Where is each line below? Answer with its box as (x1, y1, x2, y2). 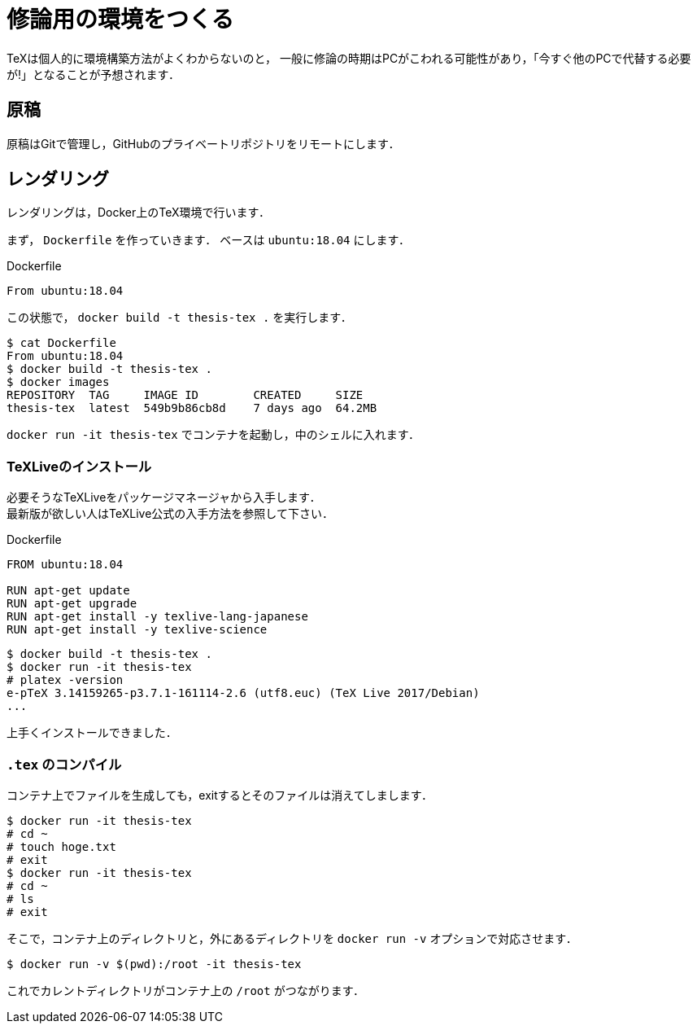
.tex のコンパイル (7, 756, 122, 773)
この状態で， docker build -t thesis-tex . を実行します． (7, 310, 352, 325)
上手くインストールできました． (7, 725, 177, 740)
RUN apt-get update (7, 584, 130, 598)
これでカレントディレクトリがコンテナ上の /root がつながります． (7, 983, 365, 997)
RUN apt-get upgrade (7, 597, 137, 611)
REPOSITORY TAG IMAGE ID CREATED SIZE (7, 388, 364, 402)
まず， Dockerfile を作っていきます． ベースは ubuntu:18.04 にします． (7, 233, 410, 248)
